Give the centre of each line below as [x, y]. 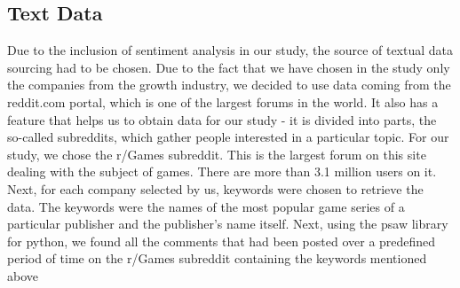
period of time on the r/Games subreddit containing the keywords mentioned [217, 258]
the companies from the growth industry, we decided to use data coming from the [229, 85]
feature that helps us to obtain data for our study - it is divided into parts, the [222, 119]
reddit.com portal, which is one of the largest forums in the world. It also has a [223, 101]
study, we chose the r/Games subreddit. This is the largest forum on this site [217, 154]
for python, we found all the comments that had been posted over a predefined [222, 241]
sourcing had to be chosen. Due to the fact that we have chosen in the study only [229, 67]
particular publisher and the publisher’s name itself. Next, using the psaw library [228, 224]
